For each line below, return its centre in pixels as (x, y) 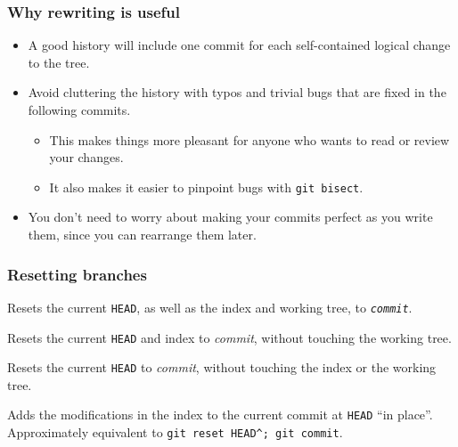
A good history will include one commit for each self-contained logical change (239, 45)
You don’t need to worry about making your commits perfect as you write (230, 217)
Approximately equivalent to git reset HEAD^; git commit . (175, 432)
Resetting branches (77, 274)
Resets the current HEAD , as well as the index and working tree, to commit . (210, 307)
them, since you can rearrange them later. (142, 235)
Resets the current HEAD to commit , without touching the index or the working (222, 367)
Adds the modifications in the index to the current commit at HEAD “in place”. (220, 414)
